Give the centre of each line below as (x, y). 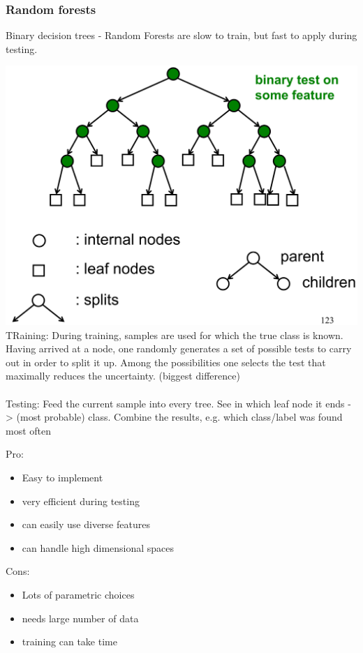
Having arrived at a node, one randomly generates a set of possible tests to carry (179, 348)
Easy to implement (62, 477)
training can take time (69, 641)
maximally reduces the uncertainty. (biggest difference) (123, 376)
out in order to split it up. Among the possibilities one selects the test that (166, 362)
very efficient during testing (81, 501)
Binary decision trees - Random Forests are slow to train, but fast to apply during (181, 35)
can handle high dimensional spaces (98, 547)
